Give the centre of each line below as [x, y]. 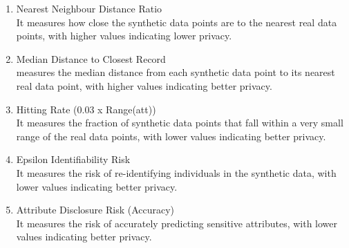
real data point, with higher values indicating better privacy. [144, 85]
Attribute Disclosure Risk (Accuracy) [95, 210]
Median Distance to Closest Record [91, 58]
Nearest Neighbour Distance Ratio [89, 8]
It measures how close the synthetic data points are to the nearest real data [177, 22]
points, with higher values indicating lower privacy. [124, 36]
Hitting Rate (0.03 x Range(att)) [86, 109]
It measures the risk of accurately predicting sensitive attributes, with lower [177, 223]
